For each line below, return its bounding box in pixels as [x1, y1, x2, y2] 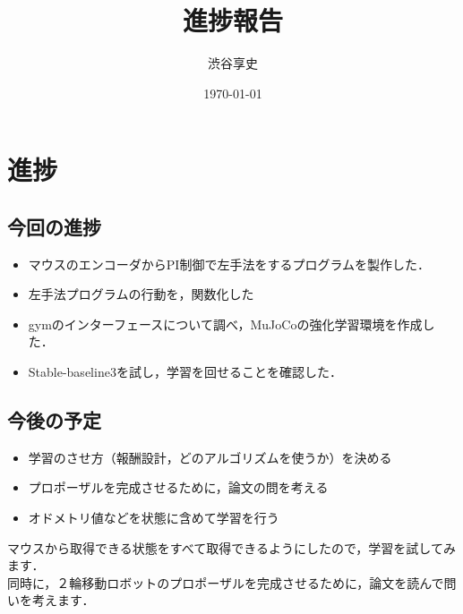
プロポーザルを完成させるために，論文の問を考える [28, 478, 329, 497]
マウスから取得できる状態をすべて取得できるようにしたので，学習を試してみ [7, 538, 456, 557]
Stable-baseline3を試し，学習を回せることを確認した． [28, 362, 342, 381]
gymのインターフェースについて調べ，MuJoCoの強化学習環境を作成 [28, 314, 423, 333]
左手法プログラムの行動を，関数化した [28, 285, 254, 303]
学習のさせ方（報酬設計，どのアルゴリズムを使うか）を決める [28, 448, 392, 466]
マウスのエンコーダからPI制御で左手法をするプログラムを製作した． [28, 254, 430, 273]
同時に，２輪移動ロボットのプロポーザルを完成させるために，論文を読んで [7, 573, 444, 592]
